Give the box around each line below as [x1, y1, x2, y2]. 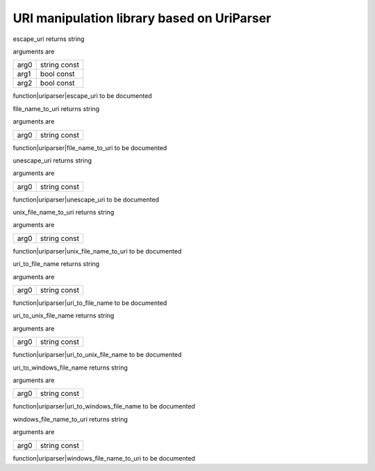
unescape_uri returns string [12, 156, 92, 165]
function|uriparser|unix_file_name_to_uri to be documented [12, 247, 182, 255]
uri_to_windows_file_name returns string [12, 363, 128, 372]
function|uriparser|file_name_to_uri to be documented [12, 143, 167, 152]
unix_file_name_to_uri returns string [12, 208, 115, 217]
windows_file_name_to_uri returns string [12, 415, 128, 423]
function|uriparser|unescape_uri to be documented [12, 195, 160, 204]
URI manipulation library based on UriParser [12, 10, 272, 26]
